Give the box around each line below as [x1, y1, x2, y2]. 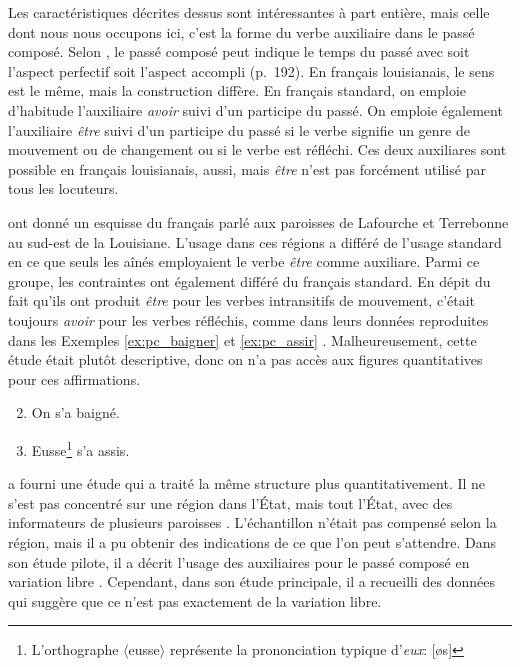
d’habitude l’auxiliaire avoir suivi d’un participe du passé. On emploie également [8, 99, 503, 120]
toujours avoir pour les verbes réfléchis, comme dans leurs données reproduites [8, 309, 489, 330]
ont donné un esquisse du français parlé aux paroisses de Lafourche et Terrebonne [8, 211, 509, 232]
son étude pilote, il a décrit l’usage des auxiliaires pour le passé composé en [8, 551, 470, 572]
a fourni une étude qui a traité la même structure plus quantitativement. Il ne [8, 473, 486, 494]
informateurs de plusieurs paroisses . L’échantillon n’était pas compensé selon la [8, 512, 497, 533]
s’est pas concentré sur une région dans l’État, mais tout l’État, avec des [8, 492, 453, 513]
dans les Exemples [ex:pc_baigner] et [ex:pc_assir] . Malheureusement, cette [8, 329, 477, 350]
